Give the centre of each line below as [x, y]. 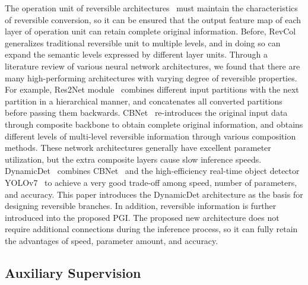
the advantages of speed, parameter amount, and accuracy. [112, 240]
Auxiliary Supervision [73, 272]
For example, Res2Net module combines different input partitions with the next [152, 89]
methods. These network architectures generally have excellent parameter [138, 148]
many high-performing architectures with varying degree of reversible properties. [151, 77]
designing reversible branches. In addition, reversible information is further [141, 206]
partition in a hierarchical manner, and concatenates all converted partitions [144, 101]
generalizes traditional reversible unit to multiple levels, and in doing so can [143, 42]
